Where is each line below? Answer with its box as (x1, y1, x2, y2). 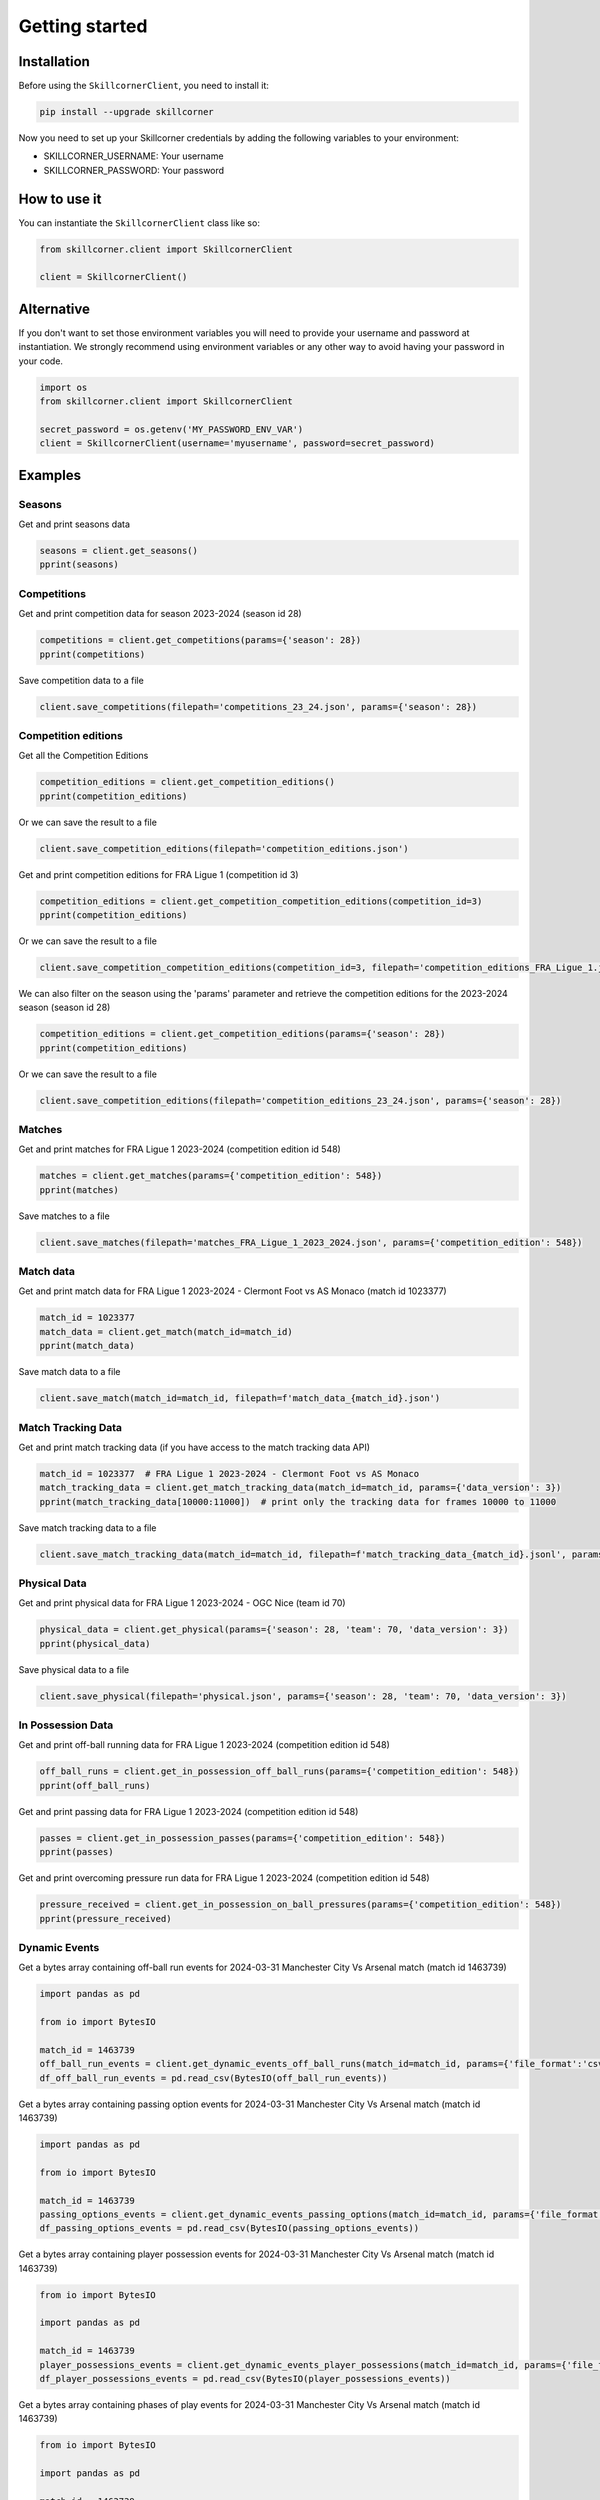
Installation (18, 53, 90, 70)
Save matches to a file (18, 1210, 110, 1222)
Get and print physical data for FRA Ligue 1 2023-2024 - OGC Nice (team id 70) (18, 1597, 346, 1609)
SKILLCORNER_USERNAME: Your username (43, 150, 224, 162)
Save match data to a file (18, 1366, 121, 1378)
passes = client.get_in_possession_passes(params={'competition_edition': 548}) (39, 1832, 446, 1844)
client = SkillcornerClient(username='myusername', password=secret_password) (39, 438, 435, 449)
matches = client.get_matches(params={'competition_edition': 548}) (39, 1170, 383, 1182)
